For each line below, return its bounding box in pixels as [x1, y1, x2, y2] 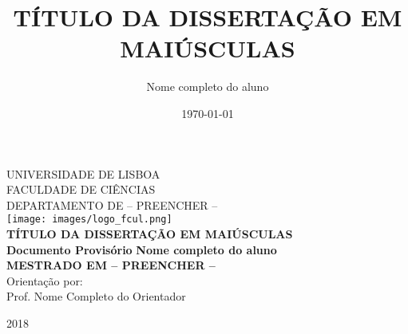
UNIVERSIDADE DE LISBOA [6, 165, 160, 182]
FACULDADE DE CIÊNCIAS [6, 181, 156, 198]
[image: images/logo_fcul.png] [6, 214, 172, 226]
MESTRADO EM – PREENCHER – [6, 257, 216, 273]
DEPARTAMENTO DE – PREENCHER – [6, 196, 218, 213]
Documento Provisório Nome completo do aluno [6, 241, 277, 257]
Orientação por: [6, 272, 83, 289]
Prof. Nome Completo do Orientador [6, 288, 186, 305]
